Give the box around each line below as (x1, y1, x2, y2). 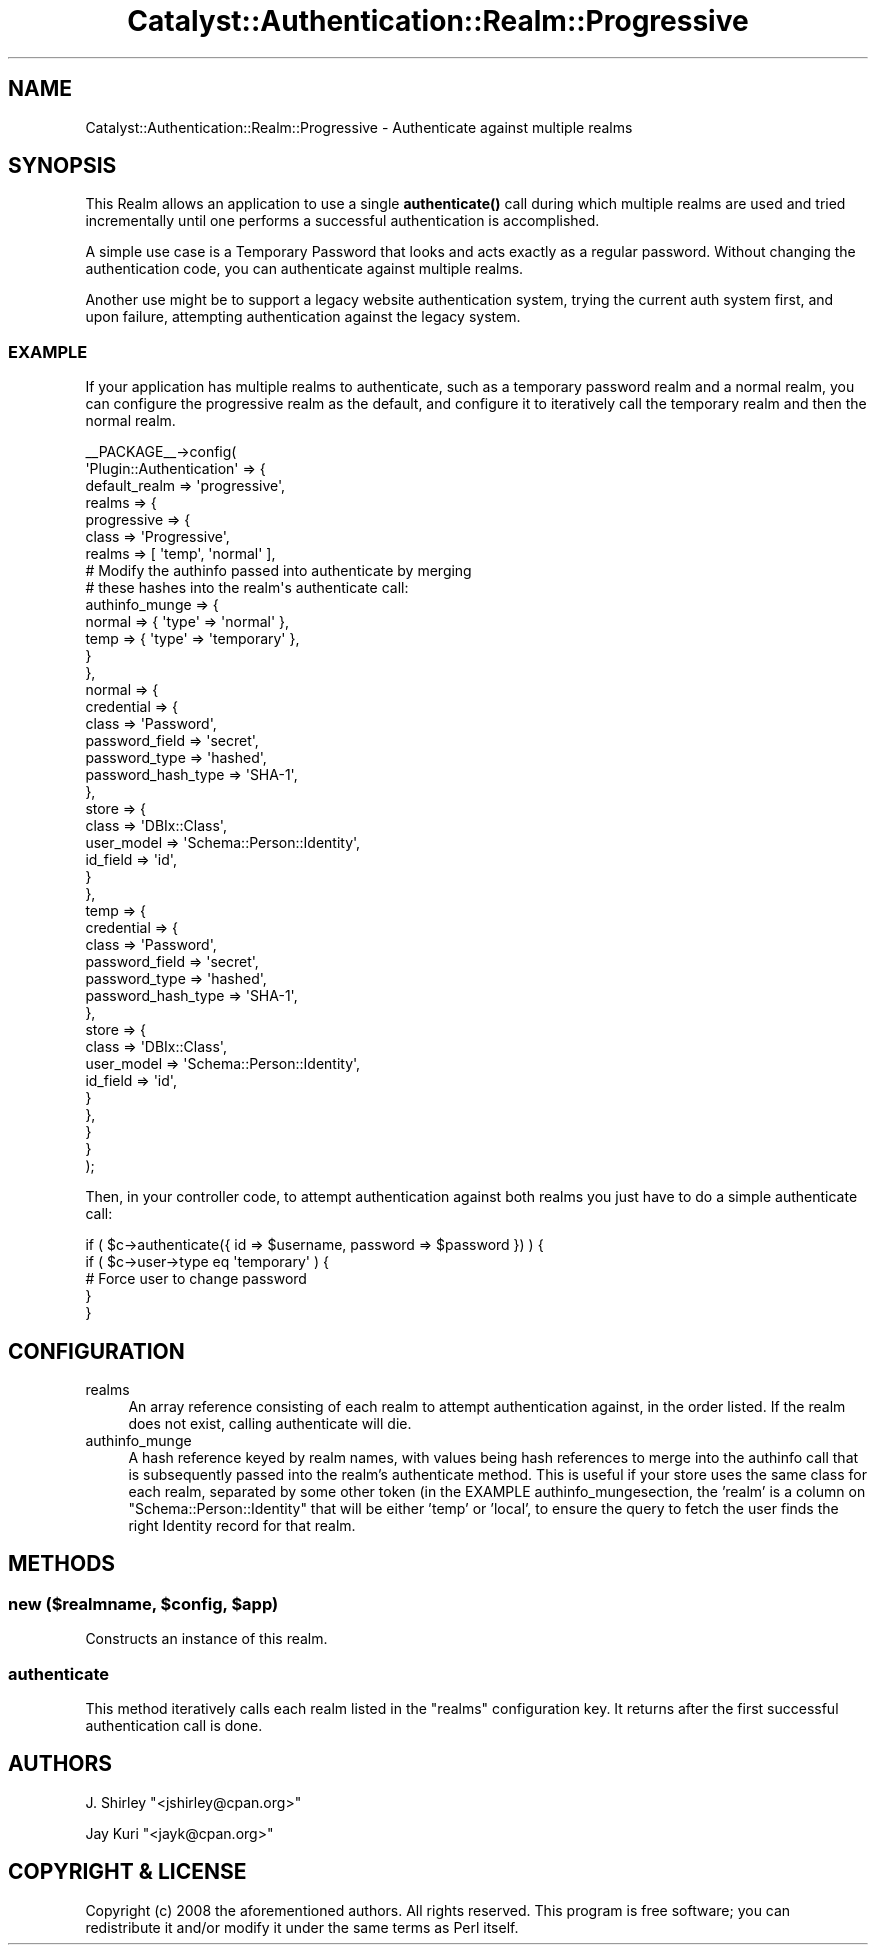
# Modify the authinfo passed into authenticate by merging (85, 562, 472, 580)
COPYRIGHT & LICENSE (8, 1859, 247, 1885)
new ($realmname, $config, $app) (8, 1593, 279, 1614)
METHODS (8, 1551, 116, 1577)
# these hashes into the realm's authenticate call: (85, 579, 409, 597)
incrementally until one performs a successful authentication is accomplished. (85, 212, 600, 230)
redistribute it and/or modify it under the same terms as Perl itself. (85, 1918, 519, 1936)
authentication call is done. (85, 1717, 263, 1734)
